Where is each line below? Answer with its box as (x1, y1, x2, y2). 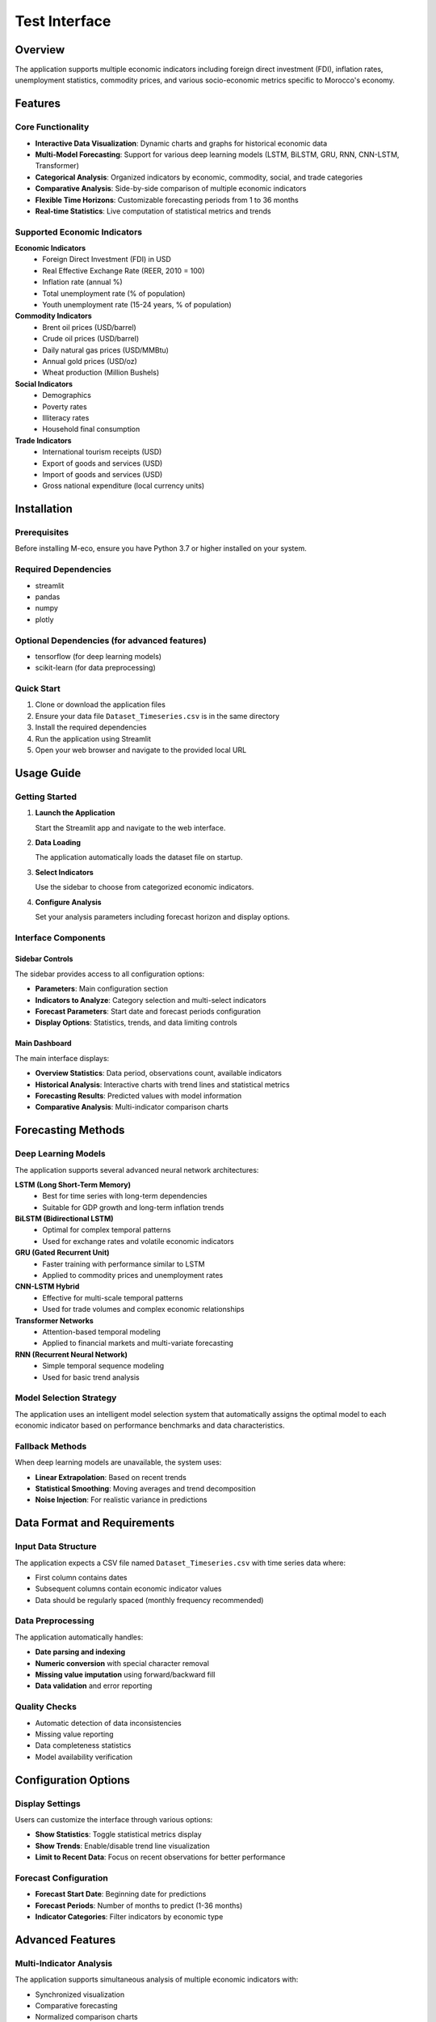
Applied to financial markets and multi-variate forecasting (42, 1339, 234, 1348)
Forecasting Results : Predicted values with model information (35, 1090, 242, 1100)
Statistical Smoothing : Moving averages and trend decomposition (35, 1484, 256, 1493)
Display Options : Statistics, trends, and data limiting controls (35, 1017, 238, 1027)
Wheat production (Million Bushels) (42, 368, 160, 378)
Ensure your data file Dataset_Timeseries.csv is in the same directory (35, 711, 280, 721)
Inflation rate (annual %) (42, 277, 123, 287)
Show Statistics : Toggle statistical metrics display (35, 1830, 202, 1839)
